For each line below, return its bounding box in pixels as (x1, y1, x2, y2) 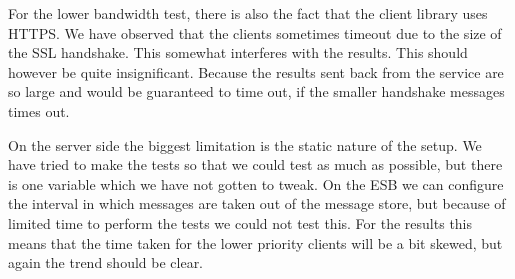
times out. (8, 100, 70, 121)
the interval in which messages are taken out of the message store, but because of (8, 193, 506, 214)
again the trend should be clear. (8, 252, 204, 273)
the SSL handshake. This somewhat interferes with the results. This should (8, 42, 468, 63)
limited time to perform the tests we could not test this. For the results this (8, 212, 473, 233)
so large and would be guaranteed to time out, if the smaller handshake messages (8, 81, 505, 102)
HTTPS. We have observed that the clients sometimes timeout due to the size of (8, 22, 502, 43)
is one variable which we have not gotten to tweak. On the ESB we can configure (8, 173, 504, 194)
